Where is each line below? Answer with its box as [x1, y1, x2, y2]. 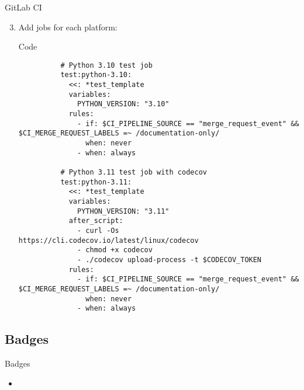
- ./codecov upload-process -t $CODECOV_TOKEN [77, 255, 262, 264]
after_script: [68, 217, 123, 225]
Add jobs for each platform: [18, 20, 118, 33]
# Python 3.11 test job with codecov [60, 168, 207, 176]
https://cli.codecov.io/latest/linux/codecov [18, 236, 199, 245]
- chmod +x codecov [77, 246, 153, 255]
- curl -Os [77, 226, 119, 235]
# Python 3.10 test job [60, 61, 153, 69]
